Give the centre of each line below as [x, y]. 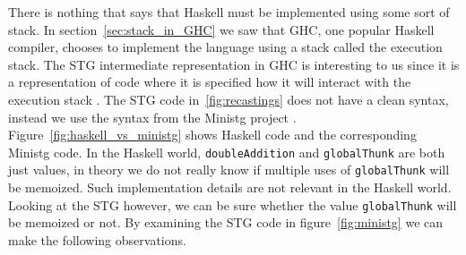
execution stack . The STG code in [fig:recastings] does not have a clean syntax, [229, 99]
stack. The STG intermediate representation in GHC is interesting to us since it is [234, 64]
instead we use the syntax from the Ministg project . [152, 117]
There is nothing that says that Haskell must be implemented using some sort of [229, 12]
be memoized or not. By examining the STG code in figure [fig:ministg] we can [226, 222]
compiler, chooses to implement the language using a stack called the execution [225, 47]
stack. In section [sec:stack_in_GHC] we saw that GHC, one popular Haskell [221, 29]
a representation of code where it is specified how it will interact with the [210, 82]
